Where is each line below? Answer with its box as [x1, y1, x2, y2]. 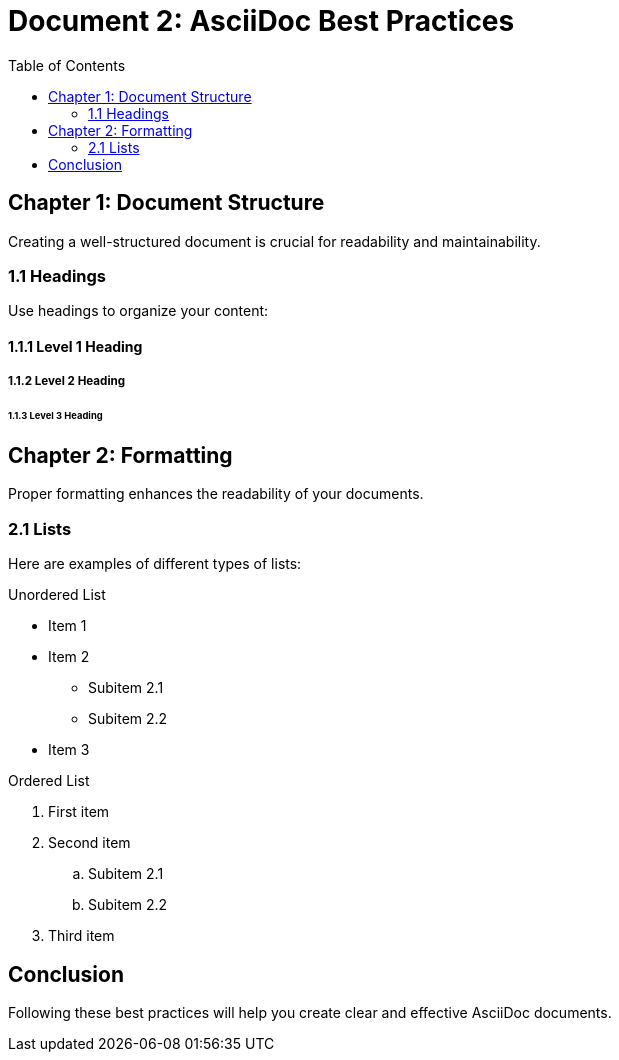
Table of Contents [8, 56, 126, 74]
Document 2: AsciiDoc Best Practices [8, 4, 515, 38]
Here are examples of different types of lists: [8, 555, 302, 573]
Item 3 [48, 741, 90, 759]
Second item [48, 834, 131, 852]
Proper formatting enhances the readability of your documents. [8, 485, 424, 503]
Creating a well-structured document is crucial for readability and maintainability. [8, 232, 541, 250]
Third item [48, 927, 115, 945]
